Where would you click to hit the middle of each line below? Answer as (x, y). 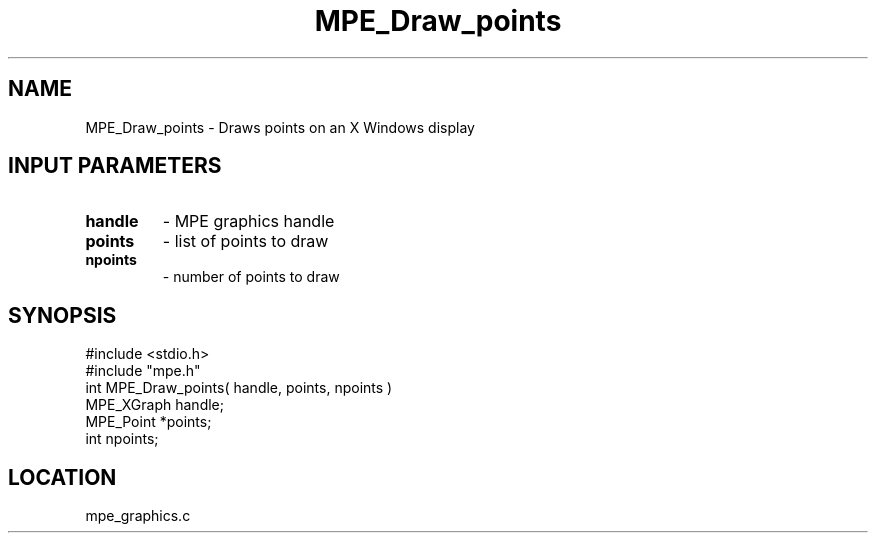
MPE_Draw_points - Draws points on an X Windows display (280, 127)
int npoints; (122, 439)
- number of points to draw (251, 277)
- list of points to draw (245, 241)
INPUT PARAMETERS (115, 166)
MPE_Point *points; (148, 422)
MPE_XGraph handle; (154, 405)
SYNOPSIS (62, 315)
